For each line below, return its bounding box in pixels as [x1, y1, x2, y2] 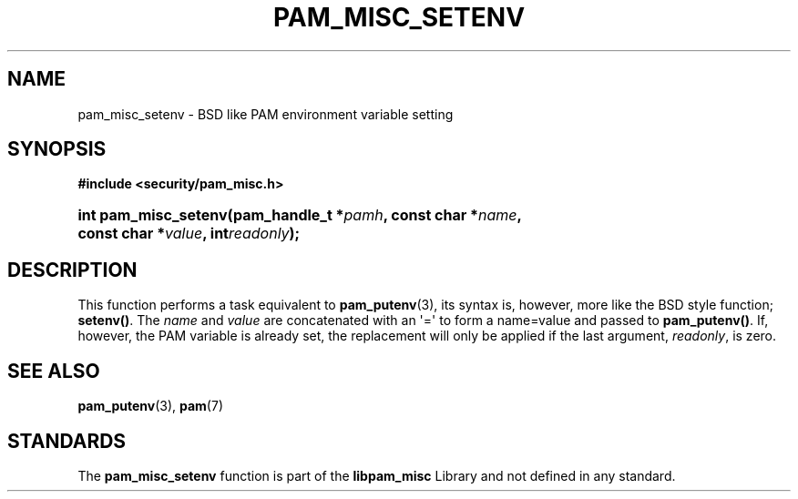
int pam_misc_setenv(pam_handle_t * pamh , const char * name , [77, 206, 522, 225]
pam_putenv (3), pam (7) [77, 398, 223, 414]
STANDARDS [7, 429, 127, 453]
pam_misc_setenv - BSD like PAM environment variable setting [77, 106, 454, 122]
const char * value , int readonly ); [77, 224, 301, 243]
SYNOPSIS [7, 137, 107, 161]
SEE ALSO [7, 359, 100, 382]
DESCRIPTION [7, 258, 138, 281]
